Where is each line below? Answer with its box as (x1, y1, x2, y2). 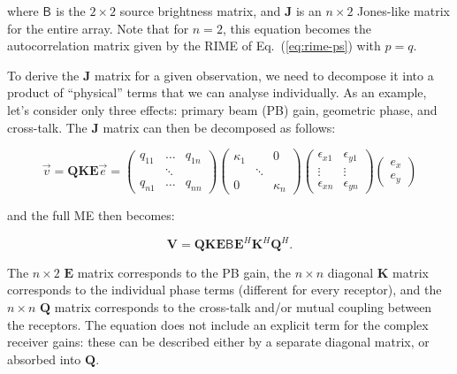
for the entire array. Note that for (7, 19, 189, 37)
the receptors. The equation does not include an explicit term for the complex (7, 315, 429, 333)
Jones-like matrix (357, 2, 450, 19)
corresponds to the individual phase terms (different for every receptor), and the (7, 280, 442, 299)
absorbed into (7, 349, 81, 368)
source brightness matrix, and (119, 2, 281, 19)
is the (56, 2, 86, 19)
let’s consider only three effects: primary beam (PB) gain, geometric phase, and (7, 100, 438, 118)
